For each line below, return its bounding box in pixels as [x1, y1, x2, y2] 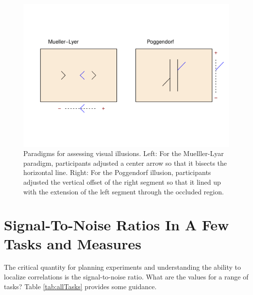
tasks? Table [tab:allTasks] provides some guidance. [4, 281, 157, 291]
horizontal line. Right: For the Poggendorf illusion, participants [23, 167, 211, 177]
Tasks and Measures [4, 234, 141, 254]
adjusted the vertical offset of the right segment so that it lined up [23, 176, 221, 187]
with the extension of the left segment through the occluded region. [23, 186, 224, 196]
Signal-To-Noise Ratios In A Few [4, 215, 229, 235]
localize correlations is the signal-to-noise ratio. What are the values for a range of [4, 272, 249, 281]
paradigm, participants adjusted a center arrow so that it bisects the [23, 157, 227, 168]
